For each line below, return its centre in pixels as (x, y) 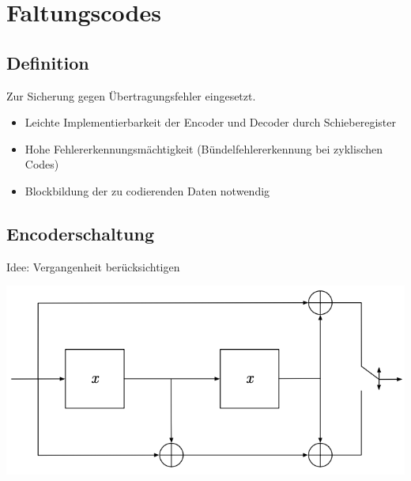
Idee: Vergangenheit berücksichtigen (93, 266)
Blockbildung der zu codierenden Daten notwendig (147, 190)
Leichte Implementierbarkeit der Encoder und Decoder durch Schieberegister (210, 122)
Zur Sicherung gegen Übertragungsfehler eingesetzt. (131, 95)
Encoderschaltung (80, 233)
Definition (48, 62)
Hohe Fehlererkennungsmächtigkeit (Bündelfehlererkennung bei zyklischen (204, 148)
